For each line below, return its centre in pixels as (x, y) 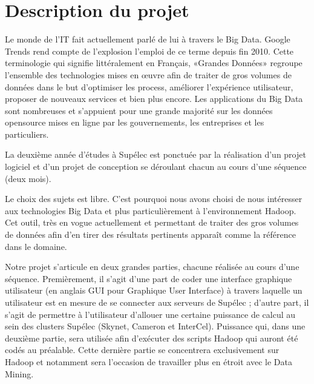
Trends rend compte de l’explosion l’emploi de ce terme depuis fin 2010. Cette (149, 51)
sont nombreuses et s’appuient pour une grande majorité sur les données (139, 110)
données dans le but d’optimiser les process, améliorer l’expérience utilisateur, (149, 86)
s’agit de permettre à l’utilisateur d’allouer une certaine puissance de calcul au (150, 314)
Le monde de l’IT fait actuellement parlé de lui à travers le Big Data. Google (148, 39)
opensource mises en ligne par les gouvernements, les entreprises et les (135, 122)
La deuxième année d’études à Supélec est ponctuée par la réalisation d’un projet (155, 154)
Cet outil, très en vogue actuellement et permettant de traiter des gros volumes (152, 222)
